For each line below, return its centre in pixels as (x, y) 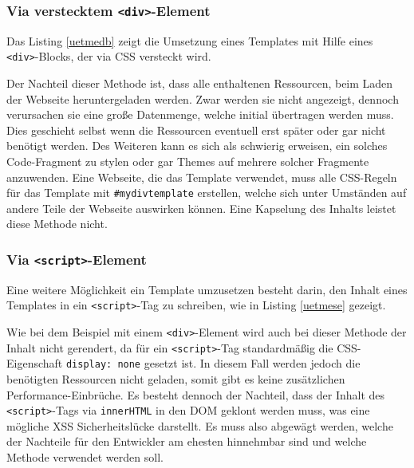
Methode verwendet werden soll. (85, 457)
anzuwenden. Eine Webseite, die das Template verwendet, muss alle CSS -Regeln (202, 177)
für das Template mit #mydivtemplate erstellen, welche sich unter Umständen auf (207, 193)
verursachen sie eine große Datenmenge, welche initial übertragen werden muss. (200, 114)
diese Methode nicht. (57, 224)
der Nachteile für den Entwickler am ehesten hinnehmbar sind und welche (187, 441)
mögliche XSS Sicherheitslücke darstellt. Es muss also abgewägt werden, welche (200, 425)
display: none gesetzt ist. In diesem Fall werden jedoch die (213, 363)
